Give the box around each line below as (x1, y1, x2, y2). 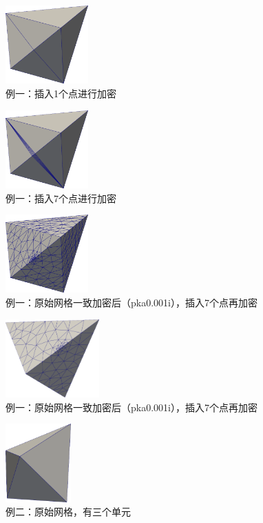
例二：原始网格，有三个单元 (6, 504, 131, 519)
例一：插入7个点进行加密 (6, 190, 116, 205)
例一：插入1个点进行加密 (6, 86, 116, 100)
